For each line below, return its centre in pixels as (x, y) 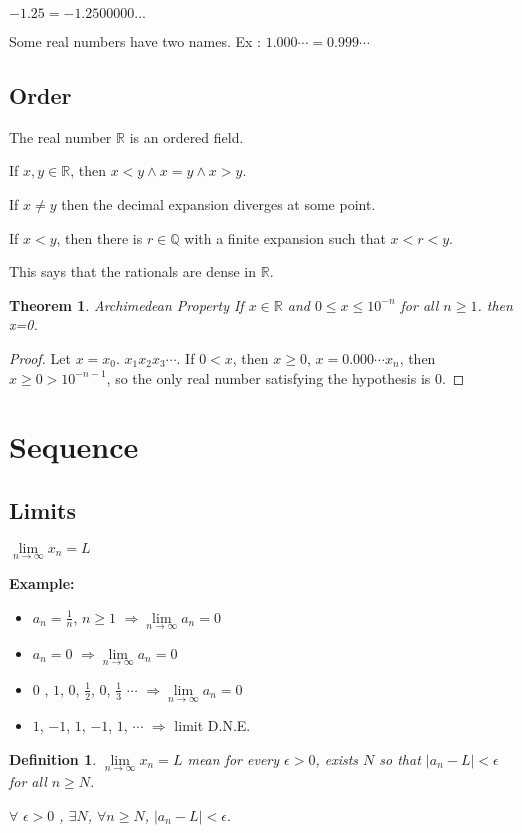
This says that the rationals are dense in (133, 271)
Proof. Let (40, 357)
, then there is (99, 237)
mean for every (233, 758)
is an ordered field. (186, 136)
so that (400, 758)
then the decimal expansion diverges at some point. (218, 203)
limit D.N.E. (212, 725)
